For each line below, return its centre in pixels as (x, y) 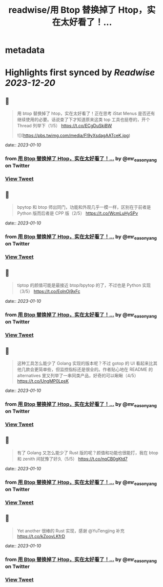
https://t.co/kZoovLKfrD (41, 536)
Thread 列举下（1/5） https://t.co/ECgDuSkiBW (64, 126)
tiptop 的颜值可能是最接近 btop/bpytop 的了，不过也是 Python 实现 (84, 285)
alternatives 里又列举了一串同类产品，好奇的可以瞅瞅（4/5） (78, 375)
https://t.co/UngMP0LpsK (43, 381)
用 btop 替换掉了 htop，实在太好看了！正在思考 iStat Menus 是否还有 (86, 114)
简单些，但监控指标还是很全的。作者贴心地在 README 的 (95, 369)
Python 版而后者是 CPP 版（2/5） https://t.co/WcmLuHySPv (77, 213)
